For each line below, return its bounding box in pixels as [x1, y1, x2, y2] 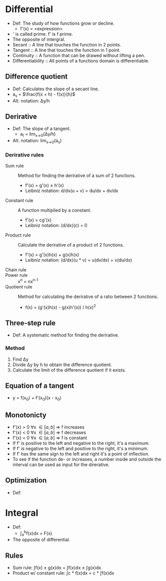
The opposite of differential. [12, 537, 70, 543]
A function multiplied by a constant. [18, 207, 92, 213]
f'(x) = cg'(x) [25, 217, 52, 223]
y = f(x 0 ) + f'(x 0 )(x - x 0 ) [12, 395, 62, 402]
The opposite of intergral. [12, 36, 65, 42]
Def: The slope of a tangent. [12, 126, 71, 132]
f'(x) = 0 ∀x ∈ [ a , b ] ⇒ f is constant [12, 435, 87, 441]
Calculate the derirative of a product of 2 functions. [18, 242, 124, 248]
